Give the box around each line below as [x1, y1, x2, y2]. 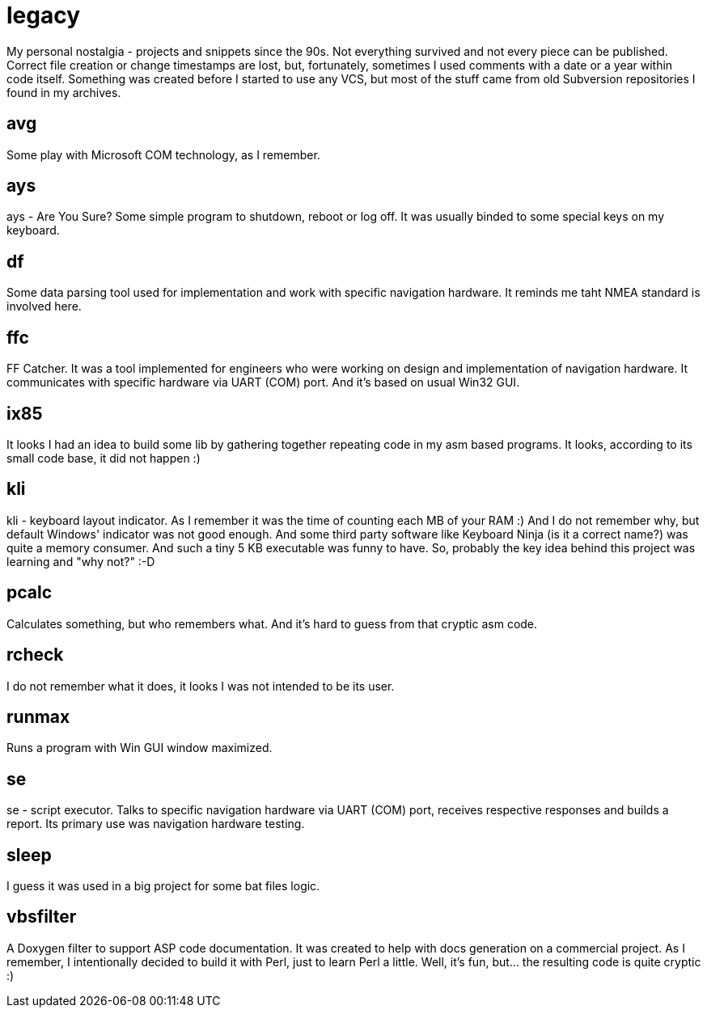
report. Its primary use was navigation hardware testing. [6, 817, 305, 831]
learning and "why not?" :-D [6, 554, 155, 568]
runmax [6, 706, 70, 727]
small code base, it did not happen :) [6, 450, 201, 465]
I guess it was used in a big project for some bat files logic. [6, 879, 320, 894]
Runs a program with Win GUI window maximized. [6, 741, 273, 755]
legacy [6, 2, 81, 29]
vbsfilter [6, 906, 77, 927]
